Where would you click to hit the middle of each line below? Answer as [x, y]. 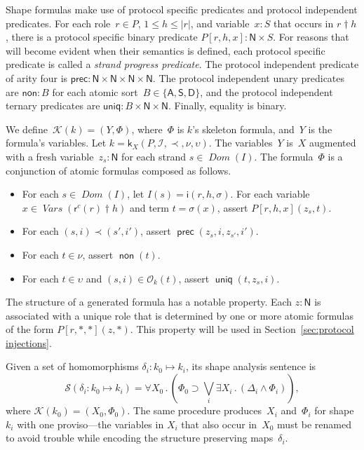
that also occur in [219, 424]
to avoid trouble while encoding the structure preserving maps [140, 438]
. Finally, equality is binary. [228, 105]
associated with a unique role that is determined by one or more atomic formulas [180, 315]
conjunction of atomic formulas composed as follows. [119, 170]
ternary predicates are [53, 105]
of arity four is [37, 77]
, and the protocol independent [267, 91]
